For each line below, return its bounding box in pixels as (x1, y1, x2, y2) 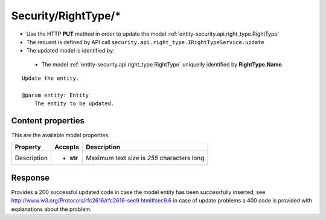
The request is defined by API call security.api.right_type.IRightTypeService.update (26, 38, 265, 45)
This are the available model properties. (11, 132, 110, 139)
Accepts (54, 143, 80, 151)
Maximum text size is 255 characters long (85, 154, 205, 162)
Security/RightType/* (11, 9, 121, 22)
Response (11, 173, 50, 183)
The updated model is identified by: (26, 47, 115, 54)
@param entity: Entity (22, 91, 89, 99)
